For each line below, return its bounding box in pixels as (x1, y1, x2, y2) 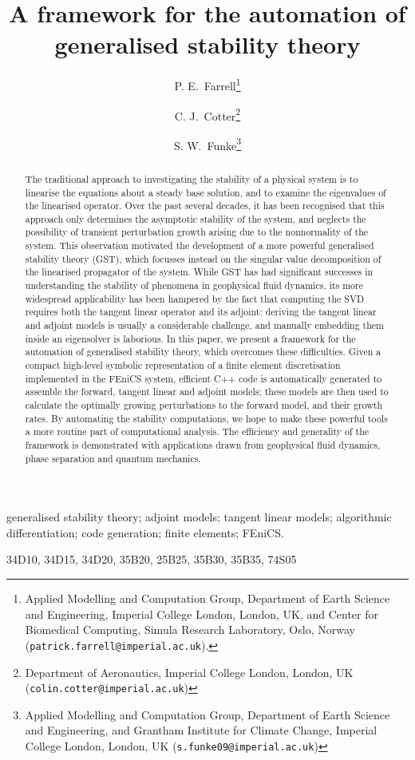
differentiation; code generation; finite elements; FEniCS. (6, 524, 284, 540)
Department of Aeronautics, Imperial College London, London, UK (25, 663, 354, 680)
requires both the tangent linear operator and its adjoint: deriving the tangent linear (25, 305, 377, 319)
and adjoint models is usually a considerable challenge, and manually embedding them (25, 319, 384, 332)
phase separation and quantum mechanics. (25, 451, 201, 465)
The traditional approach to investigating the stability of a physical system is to (25, 172, 358, 185)
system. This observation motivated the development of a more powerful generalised (25, 239, 374, 252)
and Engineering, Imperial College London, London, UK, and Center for (25, 605, 378, 622)
